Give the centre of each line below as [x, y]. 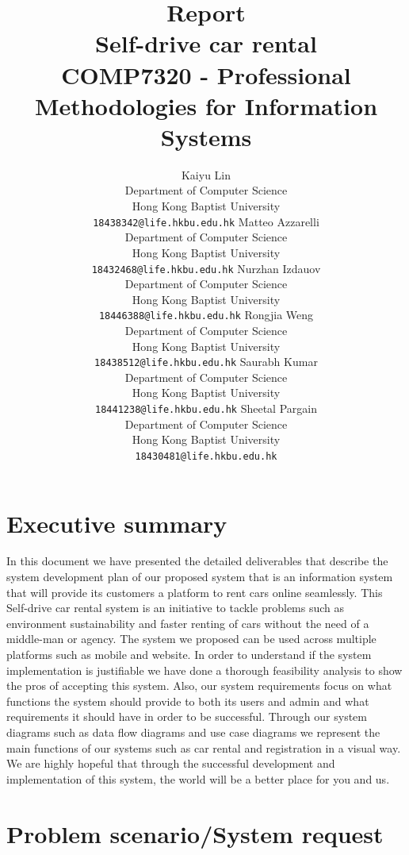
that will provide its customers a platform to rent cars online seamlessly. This [195, 592]
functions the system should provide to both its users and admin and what [188, 701]
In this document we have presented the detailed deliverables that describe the [197, 561]
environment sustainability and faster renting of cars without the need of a [188, 623]
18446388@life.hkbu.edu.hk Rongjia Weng [206, 315]
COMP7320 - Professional [206, 74]
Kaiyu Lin [206, 174]
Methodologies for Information [206, 105]
